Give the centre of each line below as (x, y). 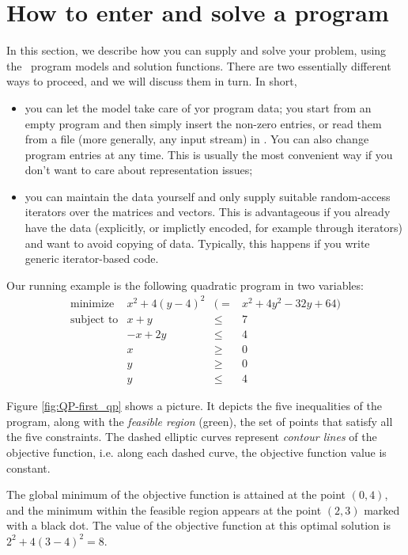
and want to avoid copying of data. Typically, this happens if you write (197, 243)
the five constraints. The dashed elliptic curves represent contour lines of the (192, 437)
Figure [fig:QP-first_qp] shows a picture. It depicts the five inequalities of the (194, 406)
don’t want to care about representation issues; (139, 170)
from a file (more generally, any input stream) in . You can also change (197, 139)
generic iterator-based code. (92, 258)
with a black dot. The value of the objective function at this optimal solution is (198, 525)
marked (382, 509)
